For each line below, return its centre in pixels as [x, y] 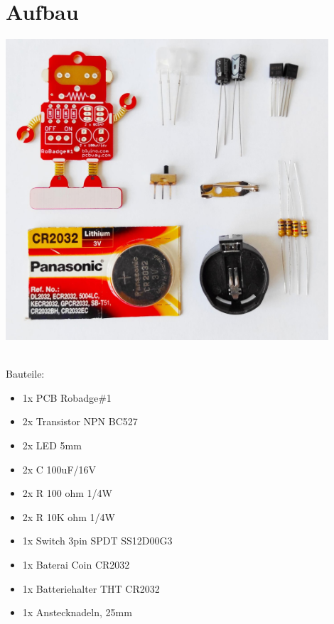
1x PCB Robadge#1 [67, 397]
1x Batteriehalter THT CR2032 [91, 588]
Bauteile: [25, 374]
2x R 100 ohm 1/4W [67, 493]
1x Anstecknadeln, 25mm [77, 612]
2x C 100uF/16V [59, 469]
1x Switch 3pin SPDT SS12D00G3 [97, 541]
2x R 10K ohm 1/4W [69, 516]
